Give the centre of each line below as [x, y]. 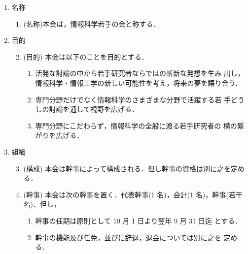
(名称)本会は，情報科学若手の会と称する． [92, 23]
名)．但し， [42, 204]
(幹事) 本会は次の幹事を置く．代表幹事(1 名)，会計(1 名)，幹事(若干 [133, 194]
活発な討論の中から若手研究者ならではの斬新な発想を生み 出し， [140, 73]
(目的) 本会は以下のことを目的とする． [86, 56]
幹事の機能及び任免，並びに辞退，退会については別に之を [128, 237]
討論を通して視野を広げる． [94, 109]
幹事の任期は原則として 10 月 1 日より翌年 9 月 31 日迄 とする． [139, 220]
